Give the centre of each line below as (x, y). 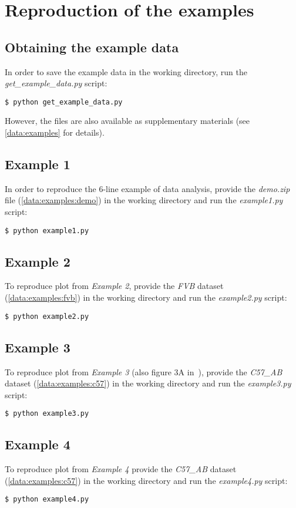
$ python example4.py (47, 499)
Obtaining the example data (92, 47)
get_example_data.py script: (56, 83)
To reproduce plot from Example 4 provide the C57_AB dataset (121, 469)
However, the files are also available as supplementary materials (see (127, 121)
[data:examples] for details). (55, 132)
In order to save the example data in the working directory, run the (126, 71)
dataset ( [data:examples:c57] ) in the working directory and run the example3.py (148, 383)
